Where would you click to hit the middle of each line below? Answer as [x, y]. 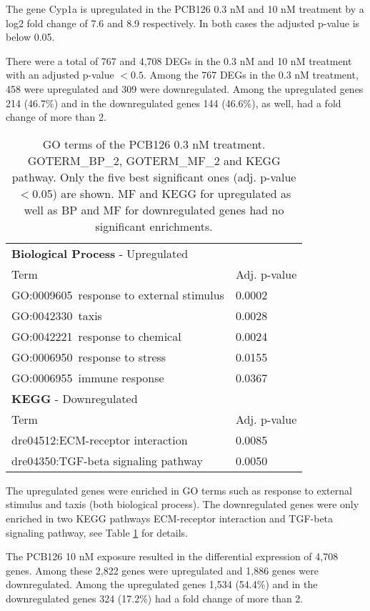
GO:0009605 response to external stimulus [118, 294]
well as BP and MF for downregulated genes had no [154, 209]
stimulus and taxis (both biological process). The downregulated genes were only [182, 504]
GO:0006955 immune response [88, 377]
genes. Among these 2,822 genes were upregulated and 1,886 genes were [162, 570]
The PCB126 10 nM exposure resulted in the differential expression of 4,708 [172, 556]
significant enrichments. [154, 226]
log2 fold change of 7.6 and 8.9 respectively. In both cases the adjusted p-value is [183, 23]
